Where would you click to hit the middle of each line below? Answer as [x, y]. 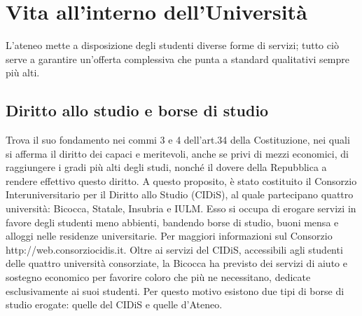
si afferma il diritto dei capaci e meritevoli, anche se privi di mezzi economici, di [177, 153]
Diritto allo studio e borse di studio [137, 110]
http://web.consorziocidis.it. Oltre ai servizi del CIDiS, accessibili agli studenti [174, 249]
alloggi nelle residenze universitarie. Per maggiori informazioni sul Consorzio [169, 236]
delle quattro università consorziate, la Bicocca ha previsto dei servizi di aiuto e [176, 263]
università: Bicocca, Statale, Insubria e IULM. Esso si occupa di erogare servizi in [181, 208]
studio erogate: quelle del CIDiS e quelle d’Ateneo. [114, 304]
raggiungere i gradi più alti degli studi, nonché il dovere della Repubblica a [166, 167]
